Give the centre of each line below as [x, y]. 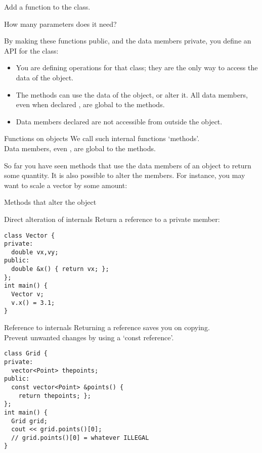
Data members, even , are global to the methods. [80, 148]
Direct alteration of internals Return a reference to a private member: [112, 219]
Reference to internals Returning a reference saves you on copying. [107, 327]
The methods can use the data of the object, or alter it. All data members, [132, 94]
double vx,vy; [35, 252]
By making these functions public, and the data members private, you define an [128, 41]
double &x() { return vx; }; [60, 269]
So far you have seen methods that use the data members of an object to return [128, 165]
